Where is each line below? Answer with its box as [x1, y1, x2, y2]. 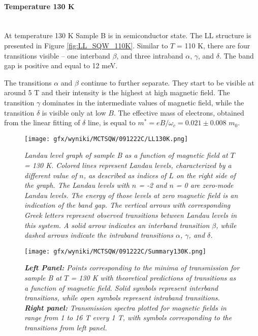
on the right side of [176, 170, 236, 180]
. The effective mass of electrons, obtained [113, 107, 244, 118]
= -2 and [139, 180, 167, 190]
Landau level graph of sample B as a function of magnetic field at [24, 150, 228, 160]
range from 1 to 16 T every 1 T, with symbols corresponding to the [24, 312, 232, 323]
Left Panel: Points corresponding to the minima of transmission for [24, 262, 240, 273]
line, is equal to [87, 117, 136, 128]
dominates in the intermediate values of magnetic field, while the [42, 97, 244, 107]
